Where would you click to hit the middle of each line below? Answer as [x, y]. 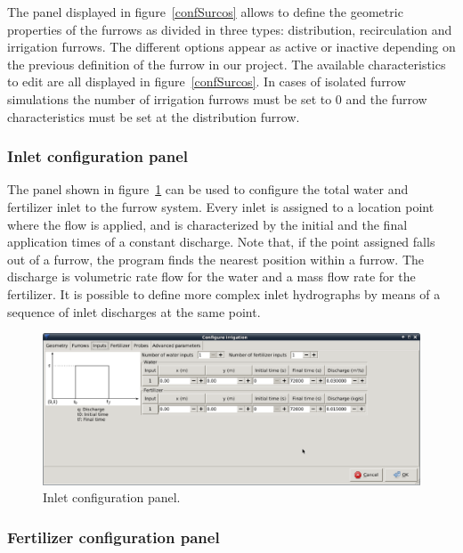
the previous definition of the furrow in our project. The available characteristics [227, 64]
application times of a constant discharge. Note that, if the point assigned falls [221, 242]
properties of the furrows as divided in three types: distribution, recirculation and [230, 29]
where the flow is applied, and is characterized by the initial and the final [207, 224]
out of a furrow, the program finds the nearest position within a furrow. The [215, 259]
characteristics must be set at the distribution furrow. [154, 116]
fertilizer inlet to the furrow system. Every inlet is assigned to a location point [221, 206]
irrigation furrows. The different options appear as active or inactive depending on [231, 47]
